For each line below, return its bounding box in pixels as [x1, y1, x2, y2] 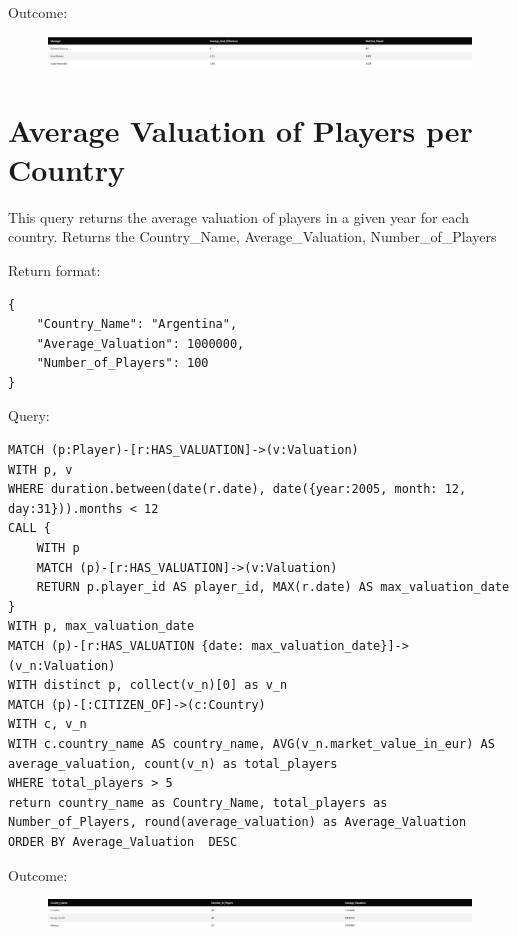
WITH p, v [8, 462, 73, 477]
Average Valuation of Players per [8, 109, 473, 150]
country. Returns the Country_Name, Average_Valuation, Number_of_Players [8, 226, 497, 247]
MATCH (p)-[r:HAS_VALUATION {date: [8, 639, 245, 653]
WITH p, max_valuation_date [8, 619, 195, 634]
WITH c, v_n [8, 717, 87, 732]
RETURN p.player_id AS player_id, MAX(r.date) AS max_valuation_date [36, 580, 510, 595]
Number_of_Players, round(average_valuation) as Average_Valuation [8, 815, 467, 830]
